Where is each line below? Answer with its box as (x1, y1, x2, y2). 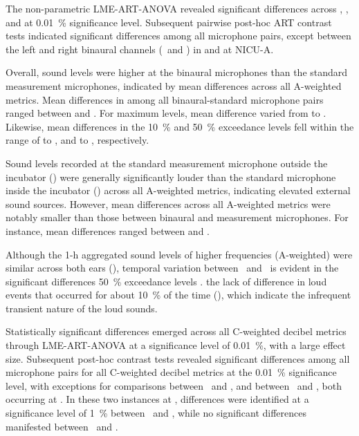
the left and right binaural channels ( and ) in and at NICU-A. (6, 41, 274, 56)
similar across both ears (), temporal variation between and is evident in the (6, 260, 339, 275)
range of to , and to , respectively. (6, 133, 149, 147)
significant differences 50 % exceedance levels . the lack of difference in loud (6, 274, 327, 288)
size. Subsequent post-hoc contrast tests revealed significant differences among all (6, 351, 350, 366)
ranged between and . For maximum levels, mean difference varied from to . (6, 106, 326, 120)
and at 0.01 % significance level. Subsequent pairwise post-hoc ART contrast (6, 15, 332, 29)
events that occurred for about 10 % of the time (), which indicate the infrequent (6, 287, 351, 302)
